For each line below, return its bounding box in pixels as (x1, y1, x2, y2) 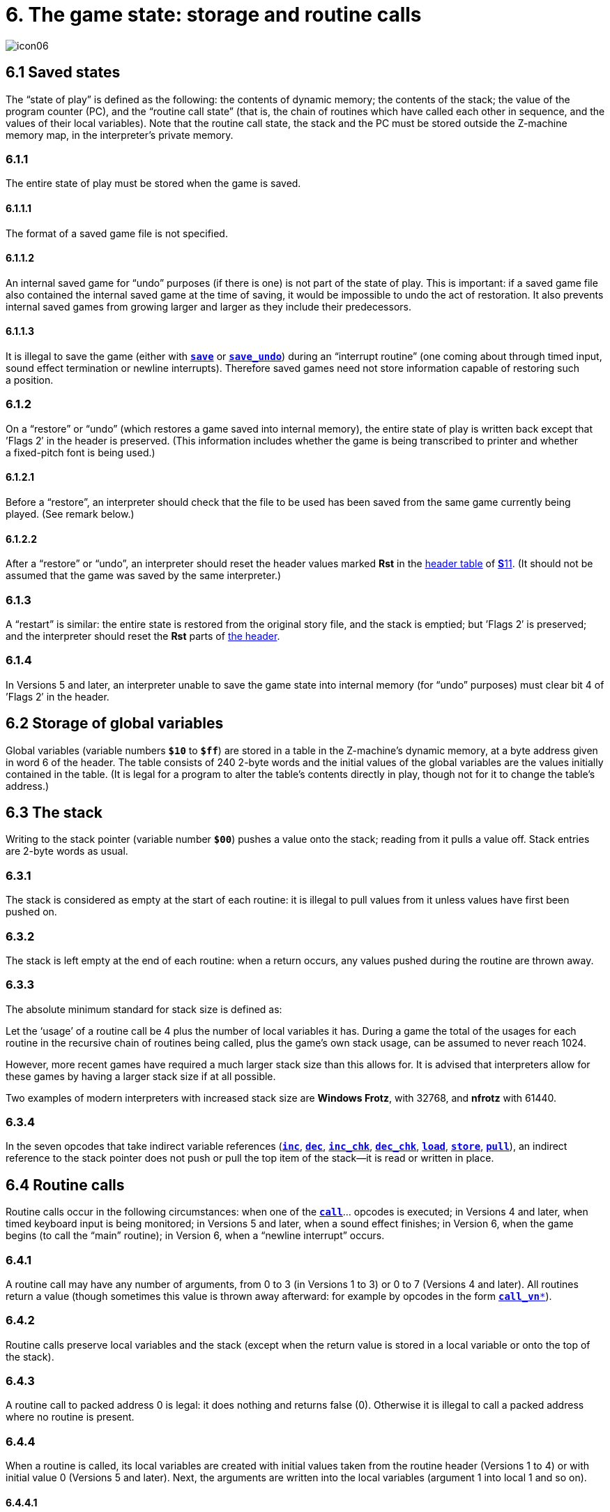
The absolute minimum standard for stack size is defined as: (6, 1003, 282, 1015)
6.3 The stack (6, 803, 102, 821)
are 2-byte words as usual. (6, 845, 128, 858)
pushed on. (6, 906, 57, 918)
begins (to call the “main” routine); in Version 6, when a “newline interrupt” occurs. (6, 1229, 385, 1242)
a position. (6, 374, 54, 386)
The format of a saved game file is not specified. (6, 227, 228, 239)
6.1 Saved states (6, 63, 121, 82)
